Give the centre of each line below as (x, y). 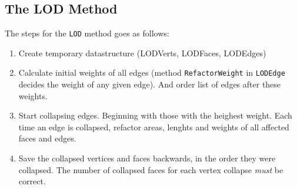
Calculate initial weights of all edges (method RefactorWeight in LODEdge (152, 72)
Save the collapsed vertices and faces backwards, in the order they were (147, 158)
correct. (32, 181)
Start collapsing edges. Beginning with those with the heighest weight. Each (155, 115)
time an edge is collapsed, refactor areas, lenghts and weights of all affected (154, 126)
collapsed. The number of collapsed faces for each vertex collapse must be (151, 169)
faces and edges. (47, 138)
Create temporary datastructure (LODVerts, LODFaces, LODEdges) (142, 53)
